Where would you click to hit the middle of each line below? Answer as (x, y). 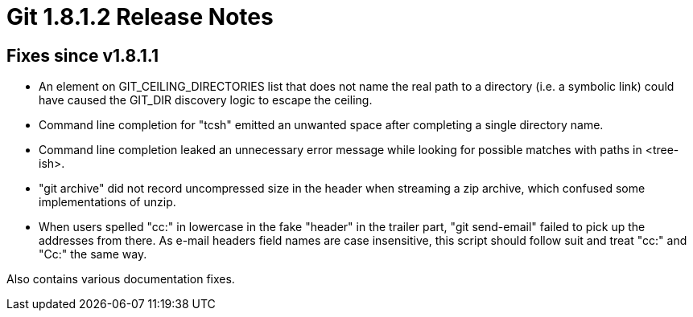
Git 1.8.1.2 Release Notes (140, 17)
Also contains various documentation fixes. (121, 279)
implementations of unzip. (107, 202)
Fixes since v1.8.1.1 (83, 55)
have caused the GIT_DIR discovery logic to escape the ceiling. (206, 100)
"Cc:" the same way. (93, 254)
